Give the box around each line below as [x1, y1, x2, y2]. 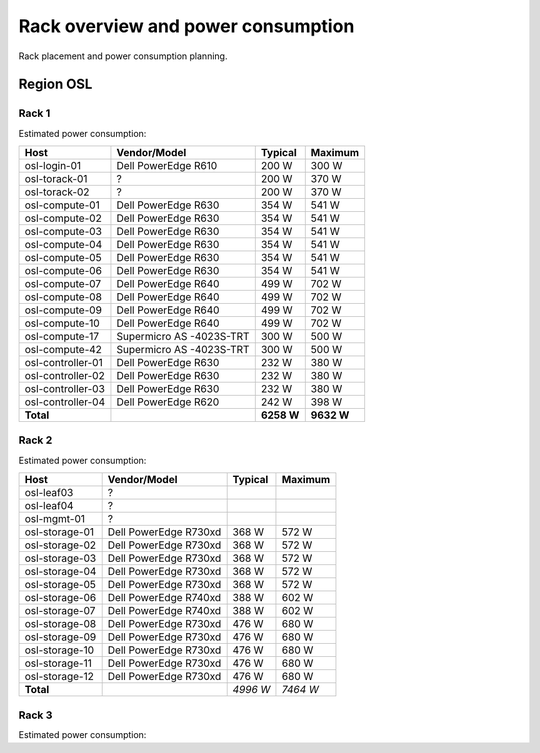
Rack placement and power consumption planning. [18, 50, 228, 62]
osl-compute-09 [24, 303, 102, 317]
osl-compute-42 [24, 343, 102, 357]
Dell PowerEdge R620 [116, 395, 220, 409]
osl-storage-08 [24, 617, 97, 631]
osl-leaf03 [24, 486, 74, 500]
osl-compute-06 [24, 264, 102, 278]
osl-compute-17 [24, 330, 100, 344]
